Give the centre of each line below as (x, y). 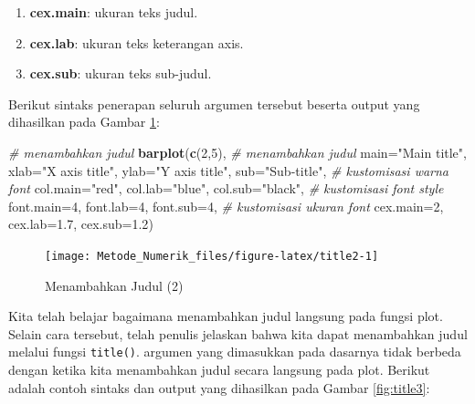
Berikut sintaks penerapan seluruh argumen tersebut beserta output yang (214, 104)
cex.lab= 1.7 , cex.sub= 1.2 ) (81, 224)
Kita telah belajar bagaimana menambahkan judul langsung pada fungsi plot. (226, 316)
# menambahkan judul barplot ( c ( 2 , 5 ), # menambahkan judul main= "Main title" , (237, 152)
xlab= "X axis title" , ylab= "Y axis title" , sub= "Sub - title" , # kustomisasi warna (229, 170)
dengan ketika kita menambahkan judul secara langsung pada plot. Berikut (219, 370)
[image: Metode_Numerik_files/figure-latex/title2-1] (212, 256)
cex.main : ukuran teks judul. (114, 12)
